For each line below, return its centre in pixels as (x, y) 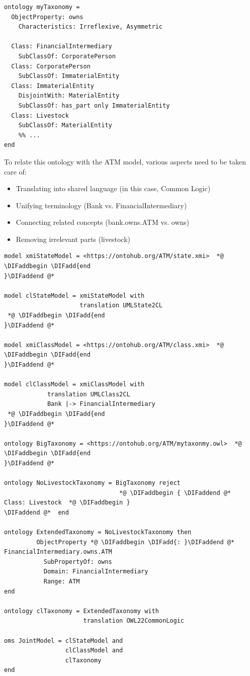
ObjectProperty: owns (47, 17)
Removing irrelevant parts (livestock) (73, 239)
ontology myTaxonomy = (42, 7)
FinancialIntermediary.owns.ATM (58, 552)
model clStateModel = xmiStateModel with (74, 295)
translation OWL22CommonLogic (134, 621)
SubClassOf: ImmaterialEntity (69, 76)
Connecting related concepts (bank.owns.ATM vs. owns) (103, 222)
